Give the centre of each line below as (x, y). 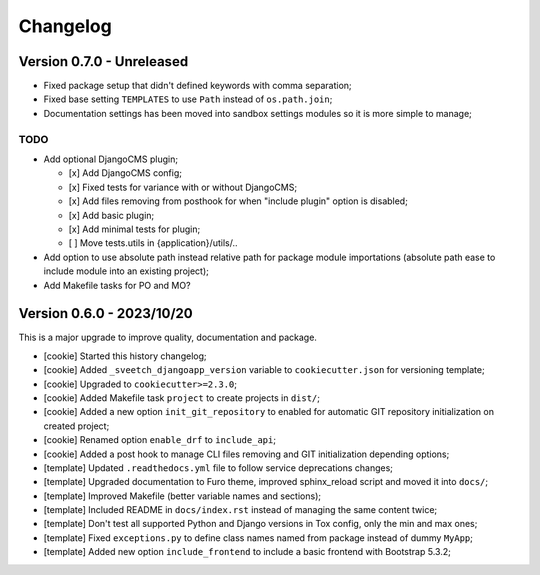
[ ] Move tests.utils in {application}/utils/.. (153, 243)
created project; (76, 426)
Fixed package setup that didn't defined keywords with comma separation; (197, 86)
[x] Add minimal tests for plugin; (134, 229)
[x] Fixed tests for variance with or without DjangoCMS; (183, 187)
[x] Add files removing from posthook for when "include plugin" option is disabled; (238, 201)
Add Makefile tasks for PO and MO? (117, 285)
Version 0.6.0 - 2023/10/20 (106, 313)
